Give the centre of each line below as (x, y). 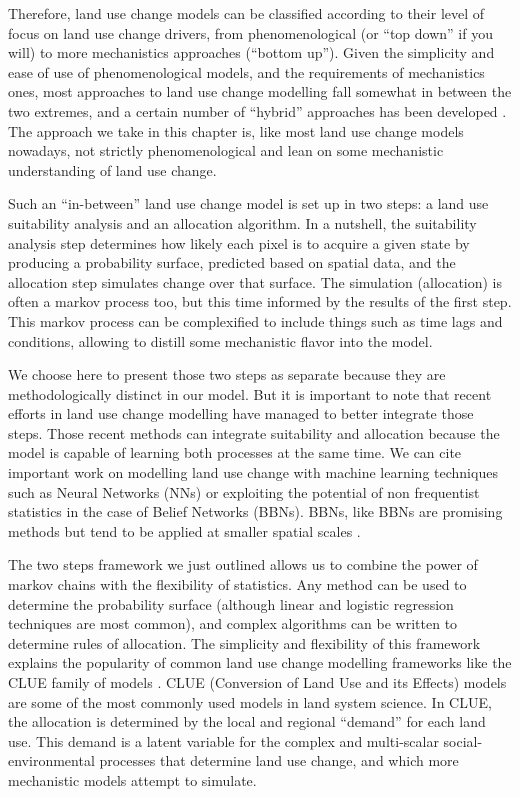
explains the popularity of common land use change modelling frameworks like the (260, 662)
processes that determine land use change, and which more (279, 760)
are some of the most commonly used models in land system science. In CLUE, (250, 701)
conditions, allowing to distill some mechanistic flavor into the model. (220, 340)
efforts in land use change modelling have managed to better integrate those (241, 413)
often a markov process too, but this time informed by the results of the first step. (260, 301)
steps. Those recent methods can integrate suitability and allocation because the (254, 432)
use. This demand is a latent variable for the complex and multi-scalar (223, 740)
